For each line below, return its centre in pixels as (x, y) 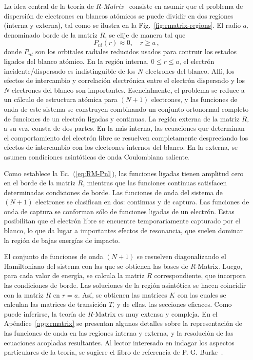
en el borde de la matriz (40, 183)
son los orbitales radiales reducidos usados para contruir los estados (136, 51)
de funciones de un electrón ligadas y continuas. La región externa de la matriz (122, 118)
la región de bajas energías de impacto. (62, 240)
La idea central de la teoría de (49, 6)
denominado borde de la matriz (51, 34)
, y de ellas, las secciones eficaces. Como (172, 304)
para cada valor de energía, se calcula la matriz (74, 275)
